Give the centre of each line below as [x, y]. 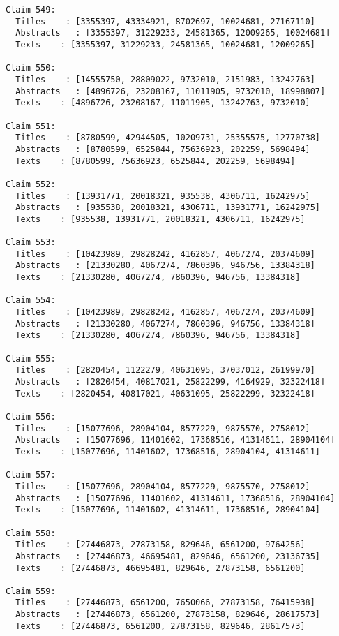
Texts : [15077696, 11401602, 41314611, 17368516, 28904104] [168, 510]
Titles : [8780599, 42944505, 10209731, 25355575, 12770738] [168, 138]
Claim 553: [31, 243]
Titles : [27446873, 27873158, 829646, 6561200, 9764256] [160, 545]
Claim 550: [31, 68]
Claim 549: [31, 10]
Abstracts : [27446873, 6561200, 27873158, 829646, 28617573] [168, 615]
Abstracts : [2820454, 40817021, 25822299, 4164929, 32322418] [171, 382]
